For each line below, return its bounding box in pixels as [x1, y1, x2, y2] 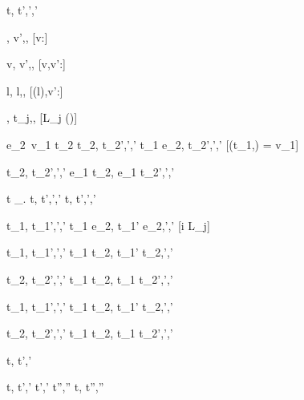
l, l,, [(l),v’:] [6, 82, 63, 99]
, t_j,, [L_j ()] [6, 109, 78, 126]
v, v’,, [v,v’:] [6, 55, 66, 72]
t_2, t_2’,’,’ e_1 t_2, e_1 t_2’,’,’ [6, 163, 175, 180]
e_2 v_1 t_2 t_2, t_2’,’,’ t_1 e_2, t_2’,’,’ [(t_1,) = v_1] [6, 135, 299, 152]
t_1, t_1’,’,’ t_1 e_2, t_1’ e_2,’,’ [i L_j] [6, 216, 210, 233]
